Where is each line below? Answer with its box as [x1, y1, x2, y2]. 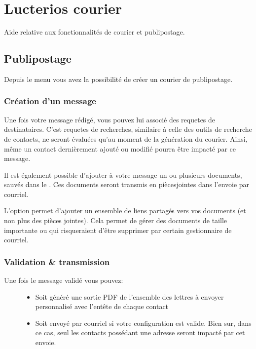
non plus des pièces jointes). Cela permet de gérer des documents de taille [4, 215, 227, 226]
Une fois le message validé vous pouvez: [4, 275, 123, 285]
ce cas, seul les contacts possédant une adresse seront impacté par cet [35, 327, 245, 338]
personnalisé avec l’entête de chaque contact [35, 301, 169, 311]
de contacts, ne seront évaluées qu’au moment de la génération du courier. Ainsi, [4, 133, 248, 144]
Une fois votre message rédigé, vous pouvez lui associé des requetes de [4, 114, 216, 124]
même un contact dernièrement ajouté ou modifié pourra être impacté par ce [4, 143, 236, 154]
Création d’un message [4, 95, 96, 107]
